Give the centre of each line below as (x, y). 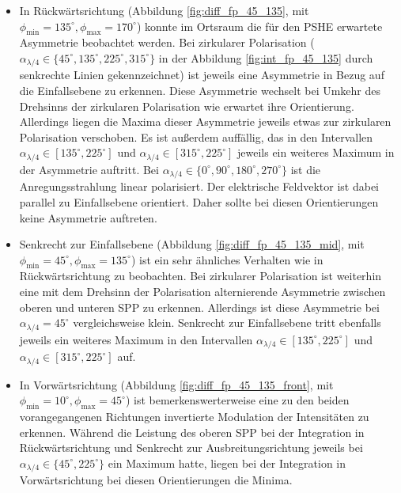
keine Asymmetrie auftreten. (88, 217)
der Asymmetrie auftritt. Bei (89, 169)
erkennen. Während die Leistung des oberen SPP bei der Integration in (192, 432)
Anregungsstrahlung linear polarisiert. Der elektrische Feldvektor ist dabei (199, 186)
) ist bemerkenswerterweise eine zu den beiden (237, 400)
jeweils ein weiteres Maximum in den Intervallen (136, 339)
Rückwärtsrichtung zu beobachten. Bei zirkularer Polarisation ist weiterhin (200, 276)
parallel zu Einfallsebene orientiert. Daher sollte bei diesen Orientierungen (199, 201)
